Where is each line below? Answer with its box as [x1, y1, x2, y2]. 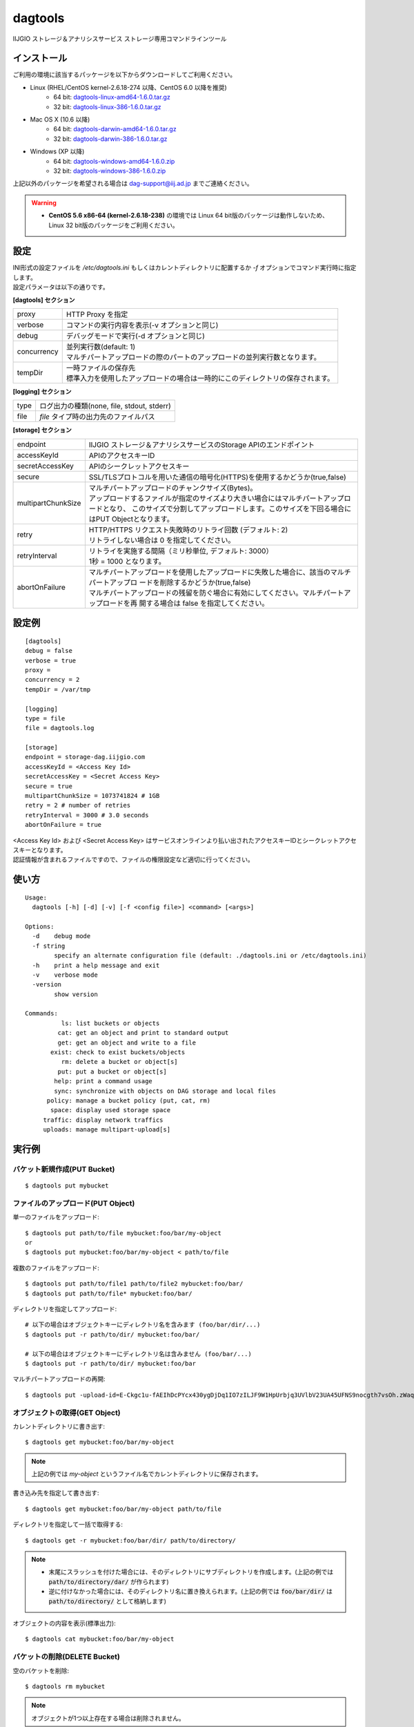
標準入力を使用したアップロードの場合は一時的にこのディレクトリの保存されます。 [66, 374, 335, 383]
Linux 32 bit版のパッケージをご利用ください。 [48, 221, 179, 229]
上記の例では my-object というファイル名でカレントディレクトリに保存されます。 [31, 1470, 262, 1478]
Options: [25, 922, 55, 931]
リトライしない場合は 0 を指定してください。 [88, 535, 235, 545]
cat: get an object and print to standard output [57, 1029, 229, 1037]
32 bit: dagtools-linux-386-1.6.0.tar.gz [53, 102, 161, 111]
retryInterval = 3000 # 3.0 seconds [25, 811, 149, 819]
